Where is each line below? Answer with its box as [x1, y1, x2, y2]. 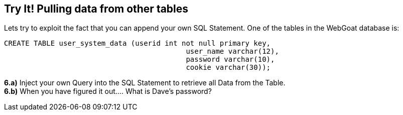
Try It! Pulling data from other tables [4, 3, 189, 15]
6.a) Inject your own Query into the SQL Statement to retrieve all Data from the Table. [4, 78, 286, 87]
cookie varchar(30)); [186, 63, 271, 72]
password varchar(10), [186, 55, 275, 64]
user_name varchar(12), [186, 47, 279, 56]
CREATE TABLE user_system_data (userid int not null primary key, [4, 39, 271, 48]
